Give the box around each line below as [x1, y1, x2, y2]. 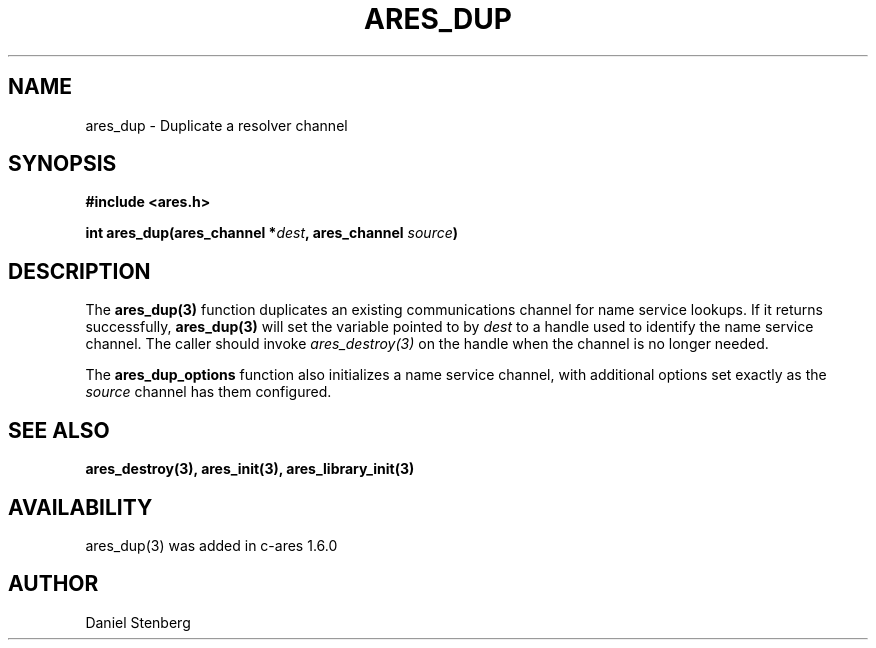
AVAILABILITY [8, 494, 153, 520]
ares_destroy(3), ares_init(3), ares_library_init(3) [85, 460, 415, 478]
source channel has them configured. [85, 383, 332, 401]
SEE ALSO [8, 417, 110, 443]
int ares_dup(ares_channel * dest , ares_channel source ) [85, 224, 459, 242]
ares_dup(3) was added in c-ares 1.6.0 [85, 536, 338, 554]
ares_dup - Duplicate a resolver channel [85, 116, 348, 134]
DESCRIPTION [8, 258, 151, 284]
